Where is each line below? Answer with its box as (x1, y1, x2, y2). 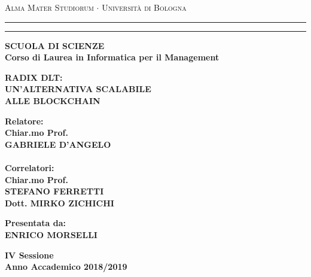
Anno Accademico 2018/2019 (5, 260, 127, 273)
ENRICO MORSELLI (5, 228, 97, 241)
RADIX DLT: (5, 71, 63, 83)
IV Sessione (5, 248, 54, 261)
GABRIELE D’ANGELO (5, 138, 111, 150)
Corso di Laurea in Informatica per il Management (5, 51, 219, 63)
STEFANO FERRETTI (5, 185, 104, 197)
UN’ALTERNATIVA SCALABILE (5, 83, 151, 95)
